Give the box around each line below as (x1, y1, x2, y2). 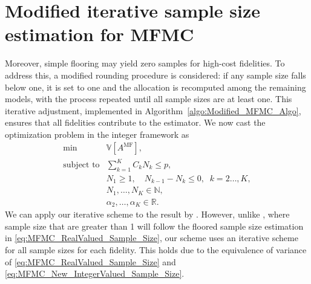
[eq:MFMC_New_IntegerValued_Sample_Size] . (5, 267, 185, 280)
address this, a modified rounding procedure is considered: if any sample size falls (5, 68, 306, 81)
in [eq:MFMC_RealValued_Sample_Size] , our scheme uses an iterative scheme (5, 231, 298, 244)
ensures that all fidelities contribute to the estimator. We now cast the (5, 116, 266, 129)
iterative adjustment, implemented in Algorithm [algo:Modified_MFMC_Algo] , (5, 104, 301, 117)
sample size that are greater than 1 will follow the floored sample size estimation (5, 219, 304, 232)
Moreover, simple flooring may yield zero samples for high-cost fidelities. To (5, 57, 285, 69)
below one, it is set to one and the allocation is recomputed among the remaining (5, 80, 306, 93)
